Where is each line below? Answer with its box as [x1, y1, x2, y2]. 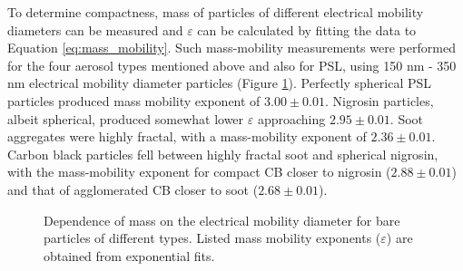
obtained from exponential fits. [44, 246, 215, 265]
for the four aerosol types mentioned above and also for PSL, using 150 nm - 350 [7, 55, 457, 74]
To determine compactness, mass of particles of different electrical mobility [7, 3, 424, 21]
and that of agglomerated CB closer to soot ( [7, 179, 259, 198]
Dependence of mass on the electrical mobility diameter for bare [44, 210, 400, 229]
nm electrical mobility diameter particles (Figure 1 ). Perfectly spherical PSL [7, 73, 432, 92]
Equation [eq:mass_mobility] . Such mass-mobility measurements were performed [7, 38, 456, 57]
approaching [257, 109, 326, 128]
